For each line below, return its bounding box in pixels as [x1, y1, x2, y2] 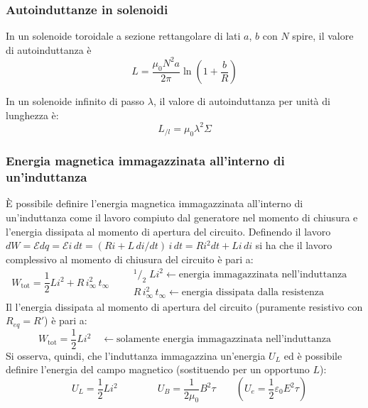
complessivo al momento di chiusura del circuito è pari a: [6, 251, 254, 266]
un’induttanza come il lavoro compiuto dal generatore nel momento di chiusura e [6, 210, 358, 225]
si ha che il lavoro [255, 238, 332, 253]
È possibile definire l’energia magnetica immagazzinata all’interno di [6, 196, 303, 211]
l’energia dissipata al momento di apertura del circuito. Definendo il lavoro [6, 224, 331, 238]
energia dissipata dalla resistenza [181, 287, 325, 298]
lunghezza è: [6, 107, 59, 122]
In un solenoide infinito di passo [6, 94, 145, 109]
